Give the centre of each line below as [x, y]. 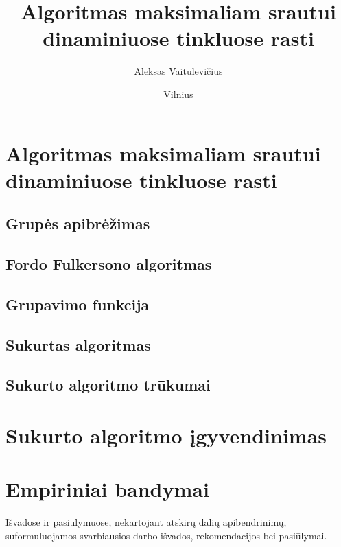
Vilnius [178, 94]
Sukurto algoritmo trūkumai [108, 385]
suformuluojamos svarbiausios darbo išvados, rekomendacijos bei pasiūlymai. [166, 535]
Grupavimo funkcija [78, 304]
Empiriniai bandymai [107, 489]
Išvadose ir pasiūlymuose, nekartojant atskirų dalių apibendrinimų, [146, 522]
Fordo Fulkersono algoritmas [109, 264]
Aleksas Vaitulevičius [178, 71]
